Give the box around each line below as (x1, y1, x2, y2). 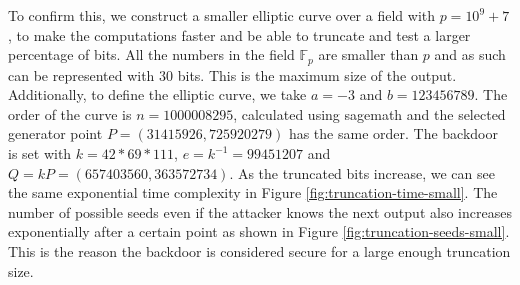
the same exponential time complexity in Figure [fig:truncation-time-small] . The (8, 182, 498, 203)
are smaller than (318, 44, 419, 65)
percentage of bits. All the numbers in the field (8, 44, 295, 65)
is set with (8, 143, 72, 164)
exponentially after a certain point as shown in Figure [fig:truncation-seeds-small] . (8, 221, 510, 242)
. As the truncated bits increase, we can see (229, 162, 495, 183)
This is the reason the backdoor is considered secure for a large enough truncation (8, 240, 511, 261)
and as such (434, 44, 506, 65)
